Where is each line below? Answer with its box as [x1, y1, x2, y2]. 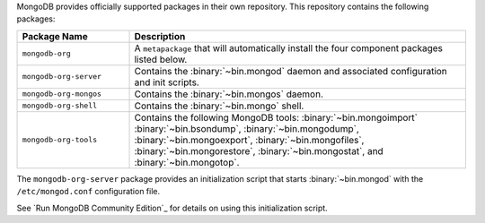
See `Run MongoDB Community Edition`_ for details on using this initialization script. [16, 202, 328, 213]
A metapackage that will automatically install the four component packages [134, 41, 444, 54]
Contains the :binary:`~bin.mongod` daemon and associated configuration [134, 64, 448, 77]
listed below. [134, 53, 188, 65]
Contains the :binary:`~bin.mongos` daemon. [134, 88, 323, 100]
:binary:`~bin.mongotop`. [134, 156, 240, 168]
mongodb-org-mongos [22, 90, 102, 99]
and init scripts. [134, 76, 199, 89]
